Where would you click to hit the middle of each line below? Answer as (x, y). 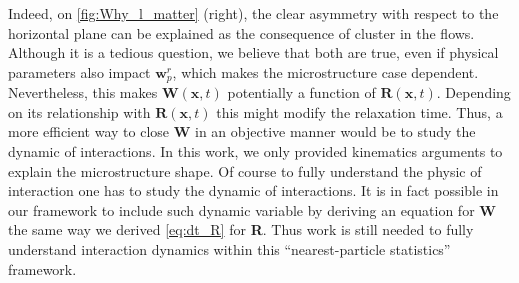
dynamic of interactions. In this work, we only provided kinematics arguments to (255, 151)
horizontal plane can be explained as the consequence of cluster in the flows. (241, 32)
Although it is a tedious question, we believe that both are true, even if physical (253, 52)
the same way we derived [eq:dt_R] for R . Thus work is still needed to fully (241, 229)
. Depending (473, 92)
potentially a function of (301, 92)
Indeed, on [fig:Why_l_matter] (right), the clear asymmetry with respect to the (253, 13)
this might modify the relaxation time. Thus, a (359, 111)
